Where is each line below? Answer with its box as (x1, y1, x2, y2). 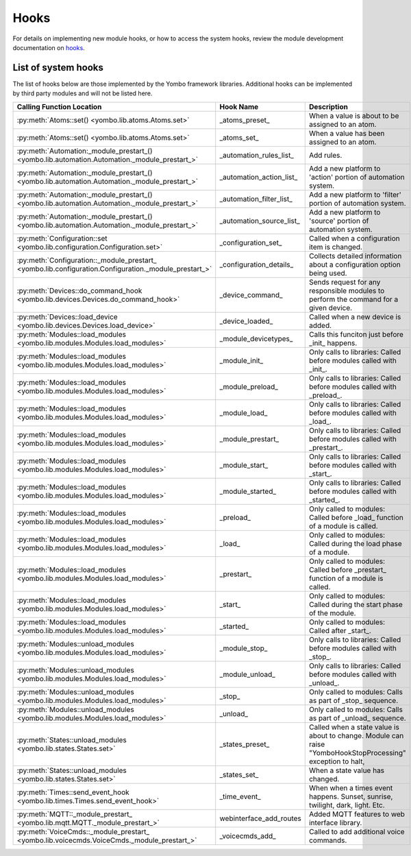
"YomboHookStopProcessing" (308, 748, 407, 757)
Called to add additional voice (308, 827, 405, 836)
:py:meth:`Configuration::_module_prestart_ (16, 255, 157, 265)
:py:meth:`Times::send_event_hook (16, 787, 129, 797)
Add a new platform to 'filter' (308, 189, 402, 199)
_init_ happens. (308, 338, 358, 348)
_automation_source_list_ (219, 216, 301, 226)
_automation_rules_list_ (219, 150, 295, 160)
